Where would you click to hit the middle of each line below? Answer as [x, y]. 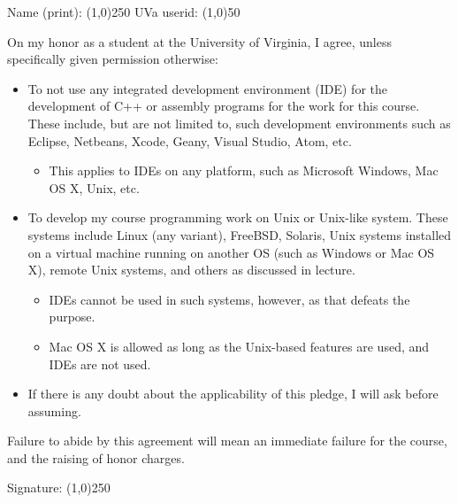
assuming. [54, 410]
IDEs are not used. [100, 364]
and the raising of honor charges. [96, 457]
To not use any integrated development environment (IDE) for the [207, 88]
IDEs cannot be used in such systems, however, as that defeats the [229, 299]
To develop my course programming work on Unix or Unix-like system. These [238, 217]
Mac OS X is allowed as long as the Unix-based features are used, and [239, 346]
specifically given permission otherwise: [113, 59]
